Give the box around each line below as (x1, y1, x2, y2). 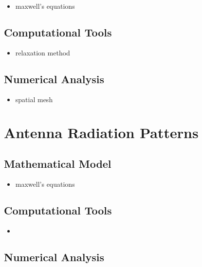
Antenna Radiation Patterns (4, 123, 199, 142)
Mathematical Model (4, 156, 111, 171)
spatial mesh (15, 94, 53, 104)
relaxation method (15, 47, 70, 57)
